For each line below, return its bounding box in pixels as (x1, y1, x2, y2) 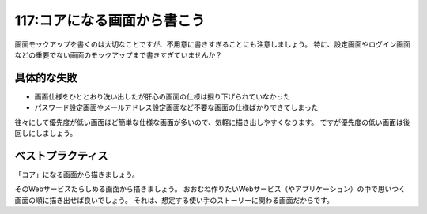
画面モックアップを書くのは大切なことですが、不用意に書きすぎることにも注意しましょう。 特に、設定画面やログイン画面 (14, 39, 410, 49)
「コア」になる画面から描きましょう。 (14, 170, 140, 179)
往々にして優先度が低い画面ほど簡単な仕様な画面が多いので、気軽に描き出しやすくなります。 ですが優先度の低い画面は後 (14, 117, 410, 126)
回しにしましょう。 (14, 129, 77, 138)
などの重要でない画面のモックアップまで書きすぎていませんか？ (14, 50, 223, 59)
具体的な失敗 (14, 71, 77, 84)
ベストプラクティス (14, 148, 108, 162)
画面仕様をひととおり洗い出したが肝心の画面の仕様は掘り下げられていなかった (34, 92, 291, 101)
